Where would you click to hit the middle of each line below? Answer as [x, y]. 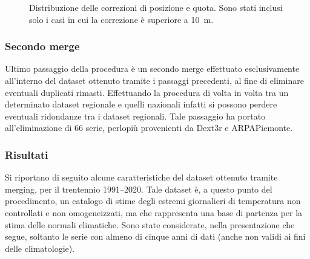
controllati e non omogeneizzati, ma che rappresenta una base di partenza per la [154, 212]
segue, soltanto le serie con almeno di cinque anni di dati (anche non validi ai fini [155, 236]
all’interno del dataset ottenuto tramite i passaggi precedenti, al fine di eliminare [154, 80]
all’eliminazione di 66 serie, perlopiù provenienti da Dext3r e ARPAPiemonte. [149, 128]
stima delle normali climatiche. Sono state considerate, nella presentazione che [150, 224]
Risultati [27, 154]
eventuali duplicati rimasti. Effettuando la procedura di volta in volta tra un [147, 92]
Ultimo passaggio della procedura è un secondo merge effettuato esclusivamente [152, 69]
